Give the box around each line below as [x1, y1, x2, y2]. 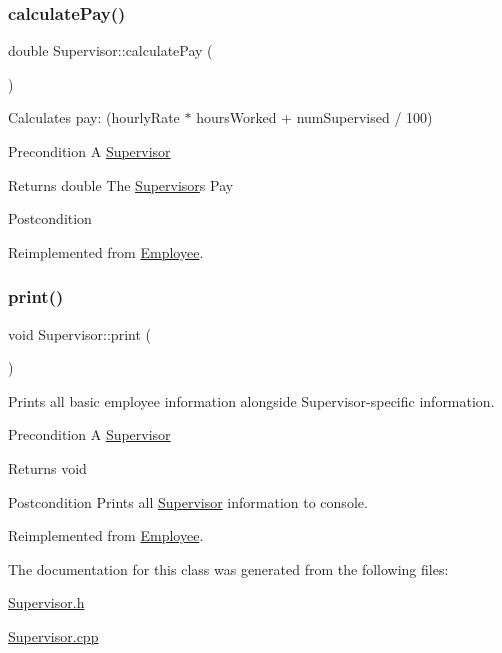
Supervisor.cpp [8, 625, 99, 646]
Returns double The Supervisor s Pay [8, 174, 234, 195]
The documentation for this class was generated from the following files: [8, 558, 449, 579]
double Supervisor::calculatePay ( [8, 40, 213, 61]
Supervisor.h [8, 592, 85, 613]
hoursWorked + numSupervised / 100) [196, 107, 433, 128]
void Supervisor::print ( [8, 323, 151, 344]
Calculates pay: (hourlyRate [8, 107, 180, 128]
